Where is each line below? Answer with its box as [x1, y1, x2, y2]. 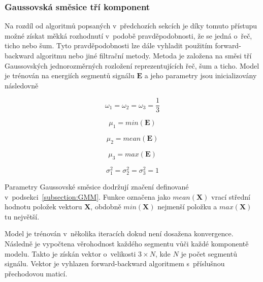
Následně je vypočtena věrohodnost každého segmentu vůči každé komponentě [5, 238, 249, 249]
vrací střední [211, 191, 250, 202]
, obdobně [90, 201, 121, 212]
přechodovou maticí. [5, 268, 68, 278]
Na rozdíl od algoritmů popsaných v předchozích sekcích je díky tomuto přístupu [5, 20, 257, 31]
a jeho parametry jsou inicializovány [144, 70, 257, 81]
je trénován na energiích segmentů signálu [5, 70, 135, 81]
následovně [5, 80, 39, 90]
